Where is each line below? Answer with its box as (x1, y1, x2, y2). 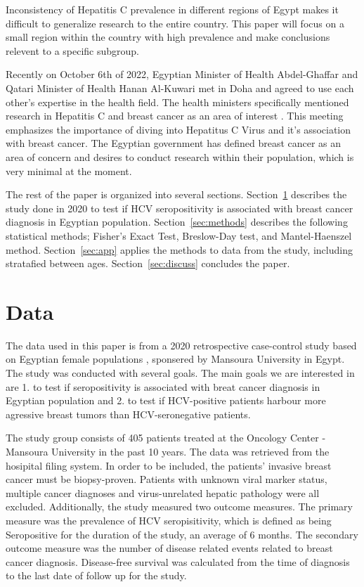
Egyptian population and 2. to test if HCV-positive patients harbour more (6, 393, 326, 408)
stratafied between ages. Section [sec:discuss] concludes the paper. (6, 256, 290, 271)
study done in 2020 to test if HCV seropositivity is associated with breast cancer (6, 200, 353, 215)
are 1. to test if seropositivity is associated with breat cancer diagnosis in (6, 379, 320, 394)
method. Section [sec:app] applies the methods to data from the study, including (6, 242, 353, 257)
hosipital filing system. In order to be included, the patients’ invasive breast (6, 458, 332, 472)
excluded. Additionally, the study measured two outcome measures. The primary (6, 499, 353, 514)
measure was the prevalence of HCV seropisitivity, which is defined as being (6, 512, 332, 527)
